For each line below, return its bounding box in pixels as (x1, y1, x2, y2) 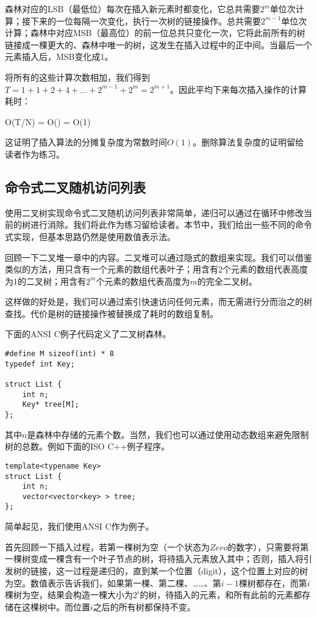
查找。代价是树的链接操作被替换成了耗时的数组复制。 (5, 307, 218, 319)
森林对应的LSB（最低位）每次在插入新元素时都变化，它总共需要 (5, 2, 260, 15)
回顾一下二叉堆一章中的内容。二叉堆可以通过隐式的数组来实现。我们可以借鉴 (5, 250, 312, 263)
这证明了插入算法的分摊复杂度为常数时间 (5, 136, 167, 148)
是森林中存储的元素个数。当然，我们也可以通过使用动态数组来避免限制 (27, 428, 309, 440)
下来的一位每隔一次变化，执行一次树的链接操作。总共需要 (30, 14, 261, 27)
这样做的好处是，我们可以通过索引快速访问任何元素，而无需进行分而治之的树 (5, 295, 312, 308)
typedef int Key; (5, 359, 75, 368)
